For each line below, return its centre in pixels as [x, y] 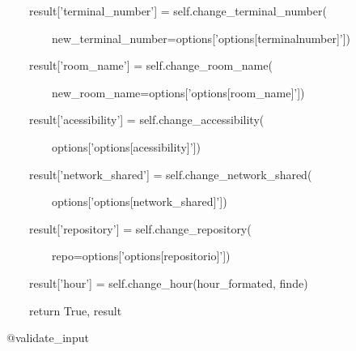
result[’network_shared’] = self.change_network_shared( [170, 174]
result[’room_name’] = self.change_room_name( [150, 65]
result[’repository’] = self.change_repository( [140, 228]
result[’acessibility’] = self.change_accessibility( [146, 120]
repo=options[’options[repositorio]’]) [141, 256]
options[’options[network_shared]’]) [139, 201]
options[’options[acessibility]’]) [126, 146]
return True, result [75, 310]
